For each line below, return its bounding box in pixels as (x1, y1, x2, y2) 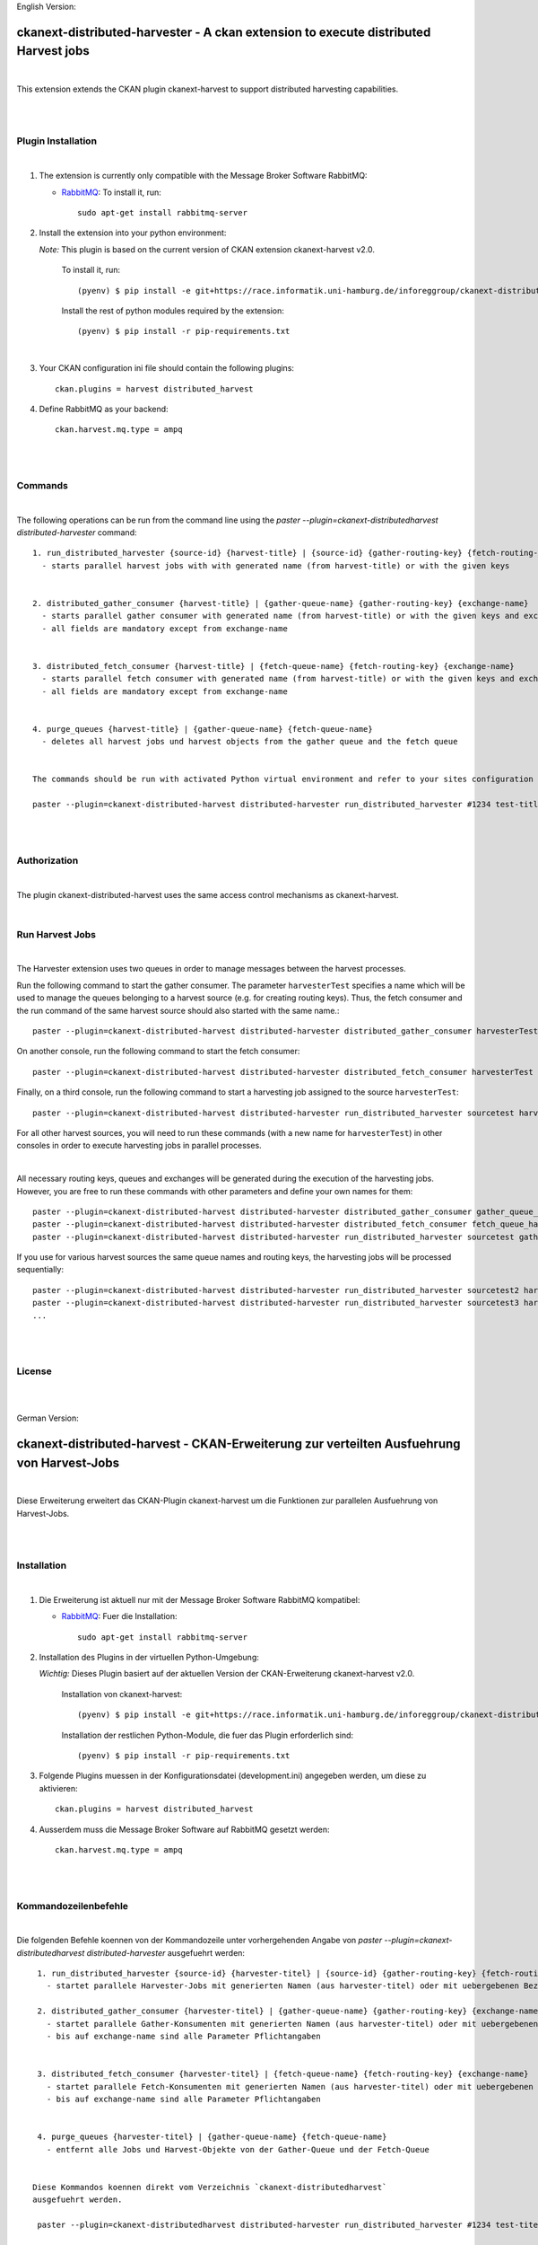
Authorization (16, 854, 79, 867)
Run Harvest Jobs (16, 928, 96, 940)
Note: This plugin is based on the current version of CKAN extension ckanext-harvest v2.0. (39, 243, 376, 255)
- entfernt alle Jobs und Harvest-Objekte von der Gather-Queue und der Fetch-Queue (46, 2144, 430, 2154)
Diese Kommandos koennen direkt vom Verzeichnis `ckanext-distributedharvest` (32, 2182, 387, 2192)
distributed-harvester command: (16, 526, 137, 538)
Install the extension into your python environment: (39, 227, 227, 238)
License (16, 1365, 53, 1378)
